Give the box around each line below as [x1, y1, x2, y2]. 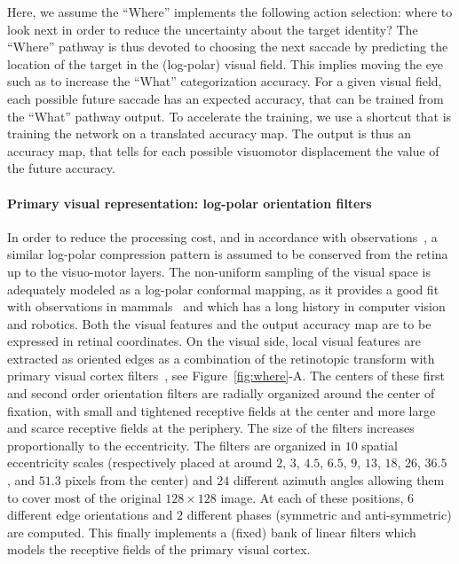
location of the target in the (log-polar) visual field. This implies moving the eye [7, 54, 444, 73]
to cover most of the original [7, 488, 162, 506]
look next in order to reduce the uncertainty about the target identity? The [7, 20, 418, 38]
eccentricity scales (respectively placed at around [7, 453, 273, 472]
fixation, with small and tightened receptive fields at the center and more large [7, 401, 436, 419]
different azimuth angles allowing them [233, 471, 445, 490]
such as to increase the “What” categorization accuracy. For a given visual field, [7, 72, 442, 90]
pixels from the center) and [65, 471, 213, 490]
